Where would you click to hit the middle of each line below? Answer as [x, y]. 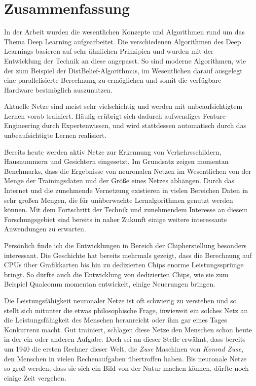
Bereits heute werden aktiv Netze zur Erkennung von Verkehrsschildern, [113, 151]
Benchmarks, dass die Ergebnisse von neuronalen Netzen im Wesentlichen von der [128, 171]
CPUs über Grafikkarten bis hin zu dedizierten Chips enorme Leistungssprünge [124, 265]
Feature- [215, 115]
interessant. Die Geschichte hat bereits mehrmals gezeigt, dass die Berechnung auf [128, 255]
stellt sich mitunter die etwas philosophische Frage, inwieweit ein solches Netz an [126, 310]
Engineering [22, 125]
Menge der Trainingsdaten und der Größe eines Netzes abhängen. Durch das [119, 180]
